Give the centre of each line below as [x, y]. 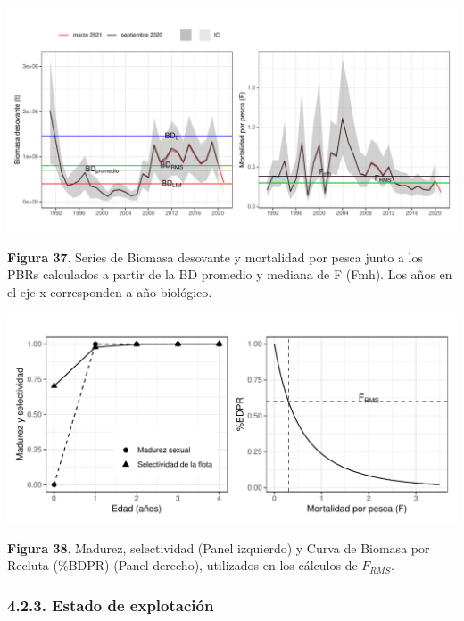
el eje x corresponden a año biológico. [110, 291]
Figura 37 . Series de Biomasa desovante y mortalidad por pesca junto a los [215, 257]
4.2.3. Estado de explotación [111, 604]
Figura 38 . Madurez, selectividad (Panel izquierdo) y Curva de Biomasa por [219, 547]
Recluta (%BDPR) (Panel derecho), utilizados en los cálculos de [182, 565]
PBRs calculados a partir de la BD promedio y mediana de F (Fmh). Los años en [230, 274]
